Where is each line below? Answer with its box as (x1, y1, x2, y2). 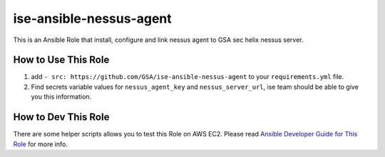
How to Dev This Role (13, 111, 110, 124)
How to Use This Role (13, 54, 110, 66)
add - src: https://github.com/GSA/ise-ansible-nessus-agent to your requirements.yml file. (31, 72, 344, 81)
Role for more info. (13, 139, 68, 148)
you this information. (31, 92, 92, 101)
